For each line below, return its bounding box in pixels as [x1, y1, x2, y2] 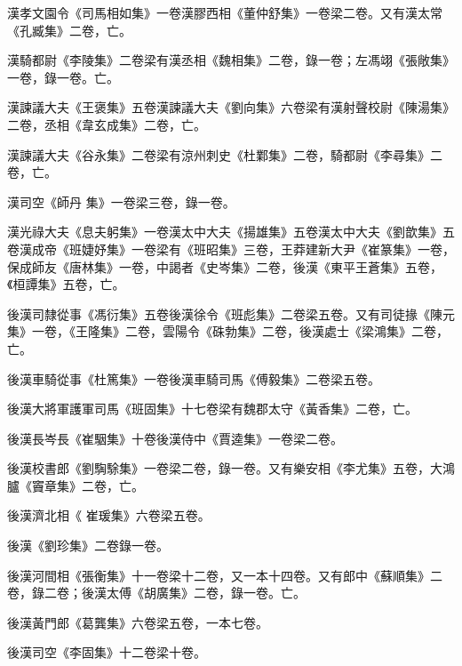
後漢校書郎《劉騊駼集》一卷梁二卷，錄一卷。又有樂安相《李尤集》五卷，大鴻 [7, 459, 455, 477]
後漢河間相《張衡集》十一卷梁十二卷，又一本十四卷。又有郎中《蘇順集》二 [7, 566, 442, 584]
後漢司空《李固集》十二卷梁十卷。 [7, 643, 206, 662]
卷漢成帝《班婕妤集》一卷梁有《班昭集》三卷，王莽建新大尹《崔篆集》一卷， [7, 239, 455, 258]
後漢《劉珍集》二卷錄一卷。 [7, 536, 169, 555]
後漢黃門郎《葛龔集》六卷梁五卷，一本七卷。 [7, 613, 268, 631]
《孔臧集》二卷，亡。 [7, 20, 131, 39]
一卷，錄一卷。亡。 [7, 68, 119, 86]
